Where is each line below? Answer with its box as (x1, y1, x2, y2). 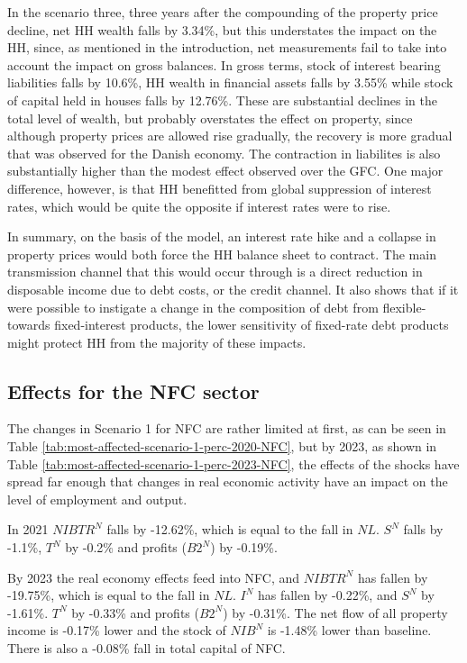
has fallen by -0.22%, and (257, 586, 398, 604)
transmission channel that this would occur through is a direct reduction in (7, 262, 423, 281)
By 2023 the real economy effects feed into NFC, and (7, 568, 300, 586)
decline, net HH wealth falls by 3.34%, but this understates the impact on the (7, 20, 437, 39)
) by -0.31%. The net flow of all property (223, 603, 448, 622)
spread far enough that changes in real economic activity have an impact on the (7, 472, 448, 491)
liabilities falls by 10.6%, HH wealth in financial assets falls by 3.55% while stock (7, 73, 453, 92)
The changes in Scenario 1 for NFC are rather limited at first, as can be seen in (7, 419, 446, 438)
